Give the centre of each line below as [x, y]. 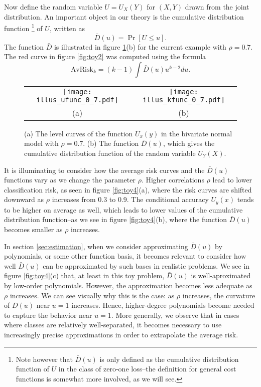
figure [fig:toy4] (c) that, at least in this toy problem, [84, 275]
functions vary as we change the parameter [70, 180]
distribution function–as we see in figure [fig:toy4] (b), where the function [116, 219]
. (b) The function [111, 143]
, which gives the [189, 143]
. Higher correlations [173, 180]
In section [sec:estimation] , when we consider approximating [96, 246]
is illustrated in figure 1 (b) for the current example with [140, 46]
